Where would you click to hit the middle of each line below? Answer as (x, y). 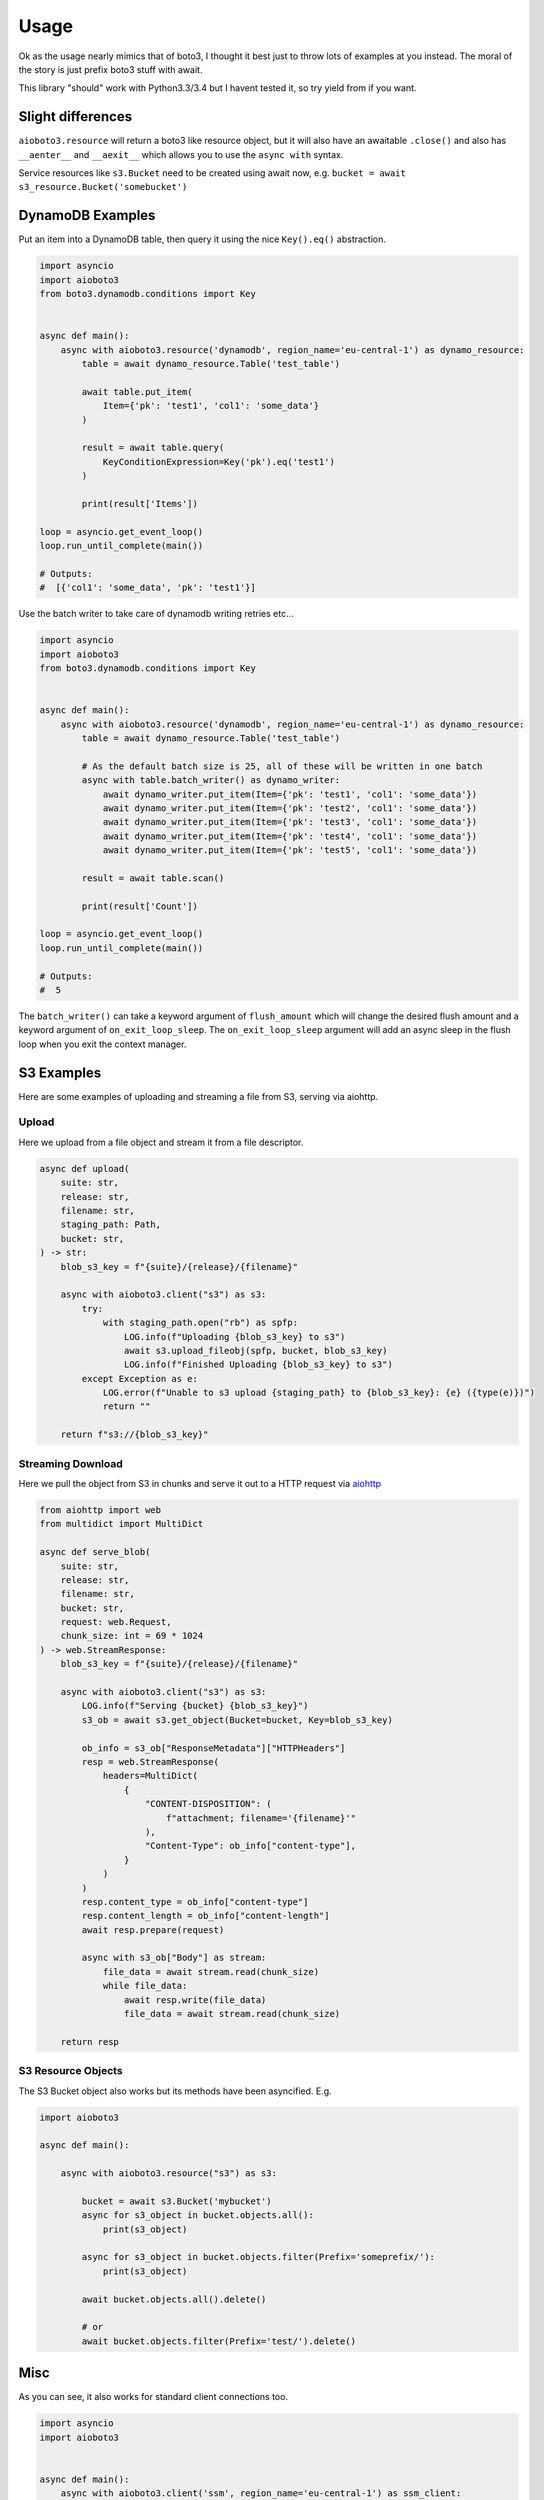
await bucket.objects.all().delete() (174, 2299)
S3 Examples (60, 1072)
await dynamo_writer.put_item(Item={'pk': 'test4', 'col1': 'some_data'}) (290, 836)
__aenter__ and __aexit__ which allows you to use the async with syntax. (181, 154)
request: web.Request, (116, 1622)
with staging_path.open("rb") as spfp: (200, 1323)
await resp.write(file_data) (195, 1999)
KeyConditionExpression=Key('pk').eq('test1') (218, 461)
